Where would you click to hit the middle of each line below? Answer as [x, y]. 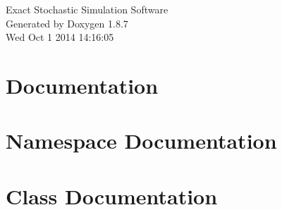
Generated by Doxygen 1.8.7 [67, 23]
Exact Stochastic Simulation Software [87, 9]
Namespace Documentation [141, 141]
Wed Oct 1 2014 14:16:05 [60, 37]
